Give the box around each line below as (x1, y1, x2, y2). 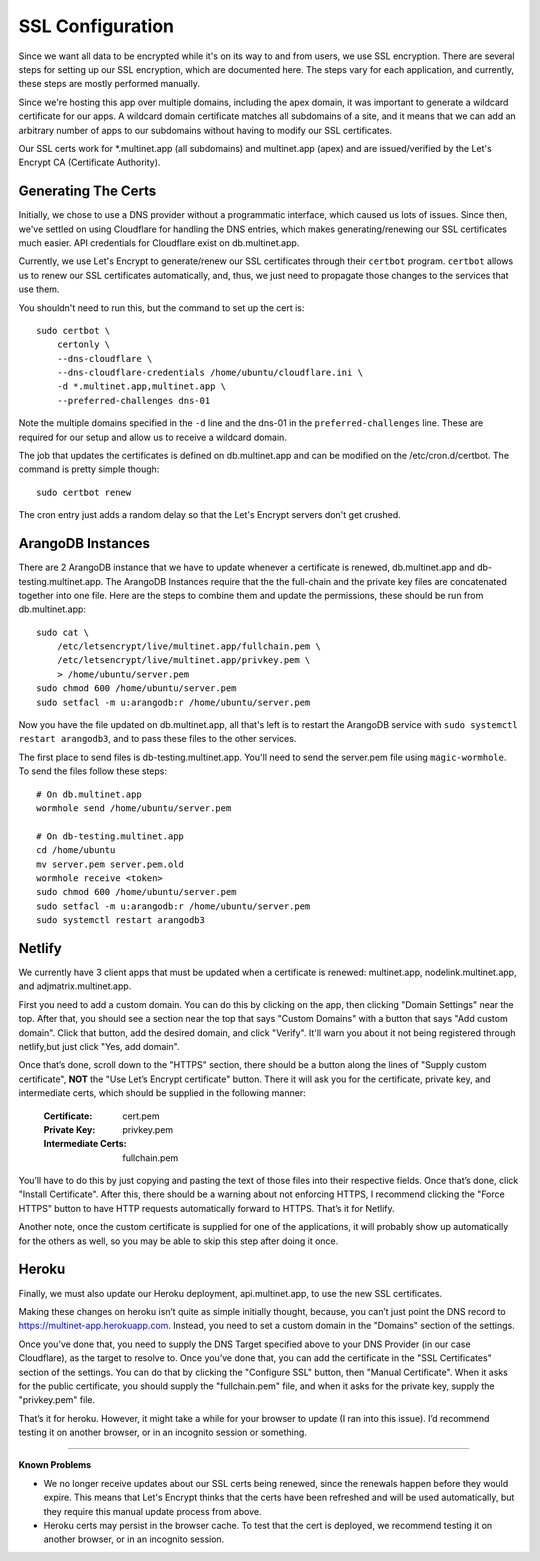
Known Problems (18, 1459, 92, 1471)
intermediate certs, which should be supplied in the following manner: (18, 1087, 306, 1099)
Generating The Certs (18, 183, 157, 200)
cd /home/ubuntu (36, 845, 116, 856)
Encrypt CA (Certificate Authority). (18, 156, 161, 169)
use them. (18, 283, 60, 295)
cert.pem (122, 1110, 160, 1122)
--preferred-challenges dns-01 (56, 395, 211, 406)
